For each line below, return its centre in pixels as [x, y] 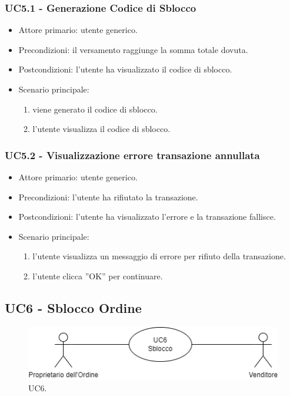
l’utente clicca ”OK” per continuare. [98, 275]
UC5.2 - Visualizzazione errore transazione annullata [132, 155]
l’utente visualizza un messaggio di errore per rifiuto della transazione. [159, 256]
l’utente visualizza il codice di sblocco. [101, 129]
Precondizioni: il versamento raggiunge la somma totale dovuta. [133, 49]
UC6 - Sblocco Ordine [73, 307]
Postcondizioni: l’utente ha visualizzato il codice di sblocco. [125, 69]
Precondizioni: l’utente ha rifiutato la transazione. [108, 197]
